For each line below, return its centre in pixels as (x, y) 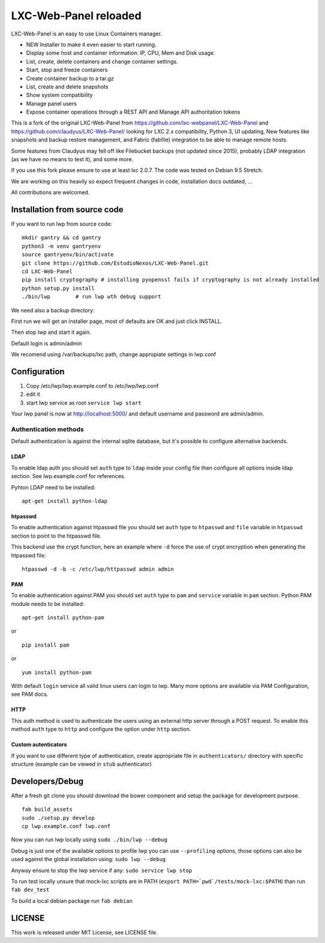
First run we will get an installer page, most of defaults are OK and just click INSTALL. (117, 321)
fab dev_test (30, 890)
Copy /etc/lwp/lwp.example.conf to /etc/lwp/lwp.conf (93, 386)
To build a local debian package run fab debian (72, 901)
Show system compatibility (59, 95)
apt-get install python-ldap (65, 501)
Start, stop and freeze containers (67, 70)
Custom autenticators (39, 745)
